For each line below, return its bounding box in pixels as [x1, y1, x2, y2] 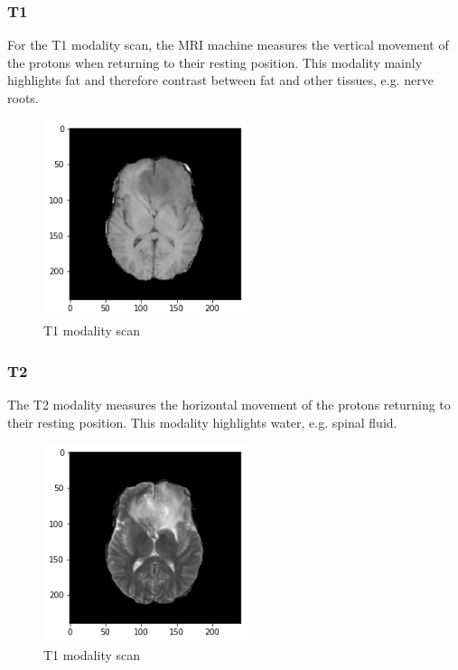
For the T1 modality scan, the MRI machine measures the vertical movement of [7, 35, 449, 54]
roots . [7, 89, 39, 107]
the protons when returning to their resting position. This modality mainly [7, 52, 423, 71]
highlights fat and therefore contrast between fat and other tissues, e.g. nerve [7, 71, 434, 90]
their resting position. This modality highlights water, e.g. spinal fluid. [7, 412, 397, 431]
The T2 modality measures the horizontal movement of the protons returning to [7, 394, 451, 413]
